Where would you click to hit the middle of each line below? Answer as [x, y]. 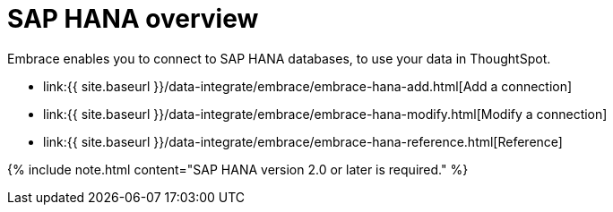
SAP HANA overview [133, 19]
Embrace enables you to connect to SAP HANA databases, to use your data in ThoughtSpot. [279, 58]
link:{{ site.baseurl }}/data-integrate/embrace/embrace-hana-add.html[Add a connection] [308, 86]
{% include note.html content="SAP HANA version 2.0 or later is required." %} [238, 169]
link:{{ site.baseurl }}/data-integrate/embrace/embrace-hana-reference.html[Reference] [303, 141]
